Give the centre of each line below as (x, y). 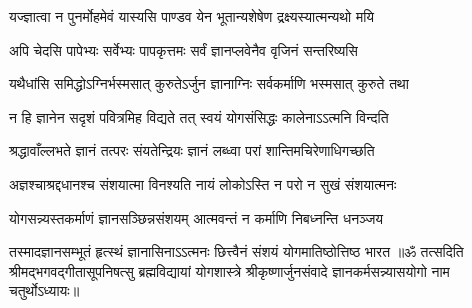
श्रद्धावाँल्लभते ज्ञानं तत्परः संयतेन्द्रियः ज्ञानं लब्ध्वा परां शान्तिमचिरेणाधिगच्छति (192, 150)
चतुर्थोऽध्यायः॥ (44, 290)
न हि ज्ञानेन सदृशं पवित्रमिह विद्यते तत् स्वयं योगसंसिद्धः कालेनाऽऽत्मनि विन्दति (199, 116)
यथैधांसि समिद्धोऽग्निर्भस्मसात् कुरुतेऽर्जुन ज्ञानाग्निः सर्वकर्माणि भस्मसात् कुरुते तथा (209, 83)
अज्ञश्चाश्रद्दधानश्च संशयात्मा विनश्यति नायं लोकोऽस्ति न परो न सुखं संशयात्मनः (203, 183)
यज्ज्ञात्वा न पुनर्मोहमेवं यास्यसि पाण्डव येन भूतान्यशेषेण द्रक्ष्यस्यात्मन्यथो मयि (192, 16)
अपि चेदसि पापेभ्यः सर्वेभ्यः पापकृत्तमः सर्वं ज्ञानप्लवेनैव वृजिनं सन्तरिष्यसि (183, 49)
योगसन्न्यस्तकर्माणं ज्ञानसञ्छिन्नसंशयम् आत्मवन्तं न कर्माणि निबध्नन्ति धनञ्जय (196, 217)
